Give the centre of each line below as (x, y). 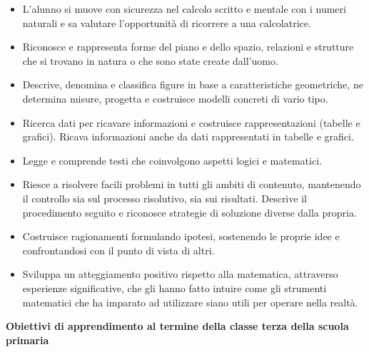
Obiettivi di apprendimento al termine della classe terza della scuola (177, 326)
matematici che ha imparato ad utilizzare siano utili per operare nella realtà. (190, 302)
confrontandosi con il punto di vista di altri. (118, 250)
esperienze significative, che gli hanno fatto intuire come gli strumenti (175, 288)
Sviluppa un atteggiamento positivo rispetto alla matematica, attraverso (180, 274)
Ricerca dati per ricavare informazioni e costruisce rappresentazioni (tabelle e (191, 122)
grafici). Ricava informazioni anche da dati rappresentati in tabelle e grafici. (188, 136)
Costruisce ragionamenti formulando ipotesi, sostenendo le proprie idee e (181, 236)
